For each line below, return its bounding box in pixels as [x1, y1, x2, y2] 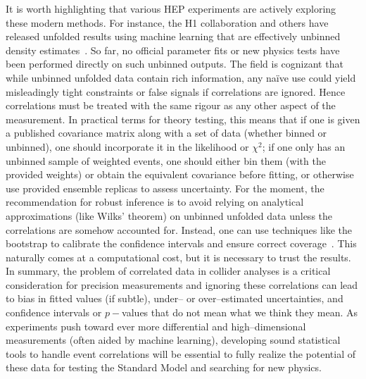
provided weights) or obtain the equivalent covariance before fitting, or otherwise [6, 167, 354, 182]
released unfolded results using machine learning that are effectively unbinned [6, 29, 341, 44]
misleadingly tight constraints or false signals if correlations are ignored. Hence [6, 84, 346, 99]
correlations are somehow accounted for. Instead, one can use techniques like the [6, 222, 353, 237]
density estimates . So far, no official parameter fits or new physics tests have [6, 42, 340, 57]
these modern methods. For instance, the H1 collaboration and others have [6, 15, 329, 30]
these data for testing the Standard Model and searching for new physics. [6, 360, 322, 375]
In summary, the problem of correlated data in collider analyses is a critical [6, 263, 331, 278]
